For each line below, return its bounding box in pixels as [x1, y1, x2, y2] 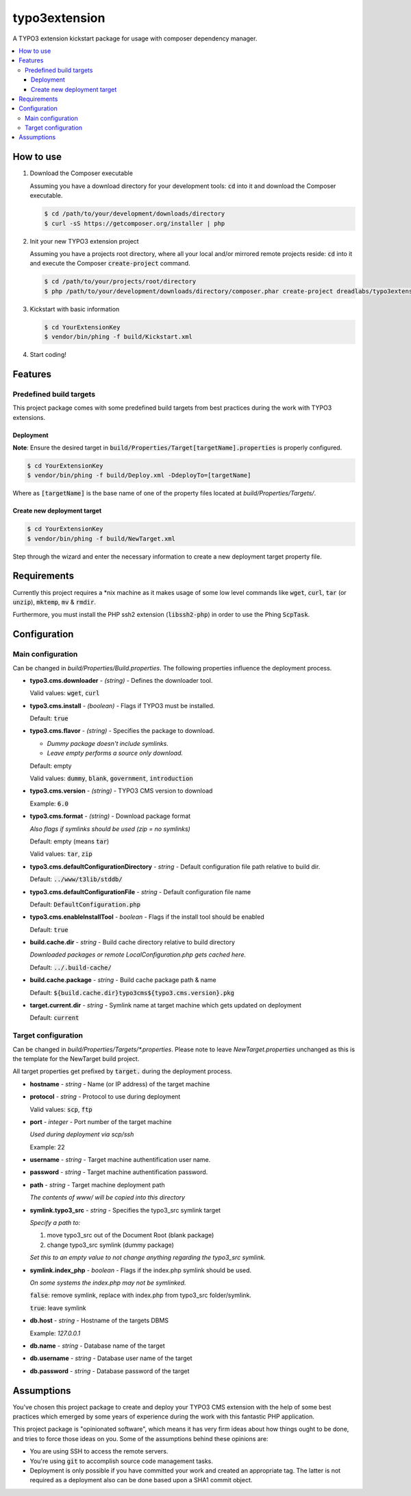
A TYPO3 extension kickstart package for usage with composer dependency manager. [12, 34, 258, 43]
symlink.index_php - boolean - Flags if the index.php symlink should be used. [29, 1266, 252, 1274]
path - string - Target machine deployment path [29, 1180, 165, 1189]
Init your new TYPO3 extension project [29, 237, 140, 245]
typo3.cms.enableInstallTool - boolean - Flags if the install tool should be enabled [29, 913, 264, 921]
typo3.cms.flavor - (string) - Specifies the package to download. [29, 727, 215, 735]
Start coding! [29, 351, 66, 358]
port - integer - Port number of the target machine [29, 1117, 172, 1125]
